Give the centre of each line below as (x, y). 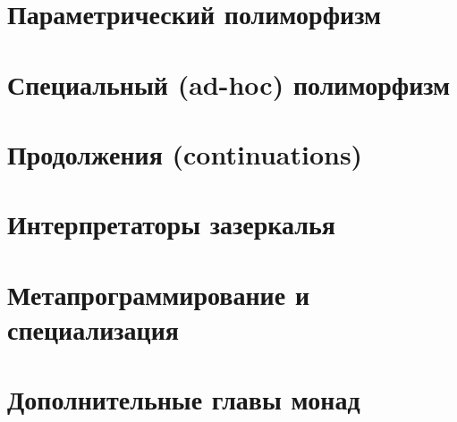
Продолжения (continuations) (185, 153)
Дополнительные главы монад (184, 399)
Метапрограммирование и (159, 294)
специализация (93, 329)
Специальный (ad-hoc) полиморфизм (229, 84)
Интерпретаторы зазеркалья (171, 224)
